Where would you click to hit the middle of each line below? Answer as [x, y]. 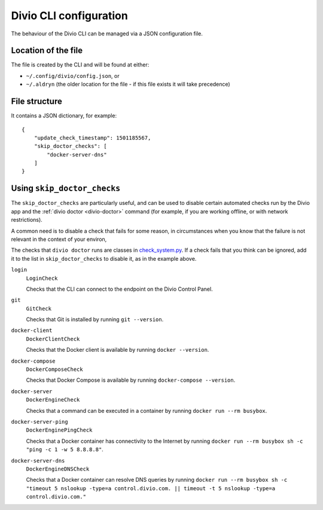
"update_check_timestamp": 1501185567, [92, 138]
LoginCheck [42, 278]
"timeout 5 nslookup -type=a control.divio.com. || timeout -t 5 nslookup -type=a [150, 488]
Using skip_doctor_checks [66, 188]
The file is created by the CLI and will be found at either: [80, 65]
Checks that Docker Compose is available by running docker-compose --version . [131, 380]
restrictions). [27, 220]
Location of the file [47, 51]
